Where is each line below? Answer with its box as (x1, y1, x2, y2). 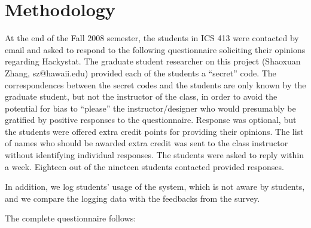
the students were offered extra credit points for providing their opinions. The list (5, 125, 304, 137)
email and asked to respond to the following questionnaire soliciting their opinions (5, 43, 306, 56)
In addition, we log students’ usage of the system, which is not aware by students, (5, 180, 305, 193)
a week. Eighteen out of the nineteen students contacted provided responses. (5, 160, 284, 172)
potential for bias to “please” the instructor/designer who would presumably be (5, 101, 296, 114)
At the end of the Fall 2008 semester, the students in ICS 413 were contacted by (5, 32, 299, 44)
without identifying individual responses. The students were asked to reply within (5, 149, 304, 161)
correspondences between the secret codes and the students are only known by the (5, 78, 306, 91)
